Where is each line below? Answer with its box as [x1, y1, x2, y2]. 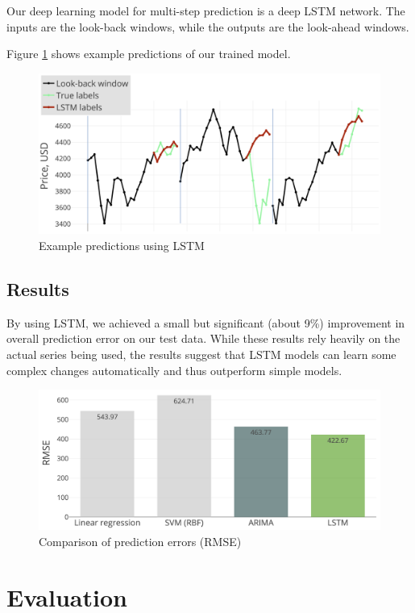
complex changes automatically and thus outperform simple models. [6, 361, 342, 378]
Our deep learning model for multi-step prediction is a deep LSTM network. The [6, 2, 405, 19]
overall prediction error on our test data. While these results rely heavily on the [6, 330, 400, 347]
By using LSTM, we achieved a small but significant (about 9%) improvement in [6, 314, 405, 331]
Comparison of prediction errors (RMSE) [39, 533, 242, 550]
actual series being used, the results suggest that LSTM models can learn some [6, 345, 396, 362]
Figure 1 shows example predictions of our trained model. [6, 45, 291, 62]
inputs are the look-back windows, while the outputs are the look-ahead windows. [6, 18, 409, 35]
